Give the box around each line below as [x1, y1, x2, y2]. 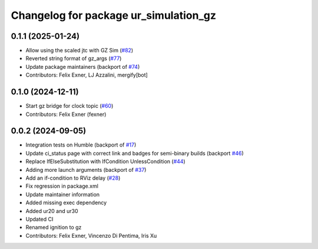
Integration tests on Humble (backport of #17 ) [25, 141, 137, 148]
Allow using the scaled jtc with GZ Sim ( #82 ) [25, 47, 134, 54]
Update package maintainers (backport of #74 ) [25, 63, 140, 70]
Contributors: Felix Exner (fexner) [25, 111, 107, 118]
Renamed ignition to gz [25, 224, 82, 231]
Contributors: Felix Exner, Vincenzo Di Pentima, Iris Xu [25, 232, 157, 239]
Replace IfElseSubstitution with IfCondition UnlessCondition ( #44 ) [25, 158, 185, 165]
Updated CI [25, 215, 54, 223]
